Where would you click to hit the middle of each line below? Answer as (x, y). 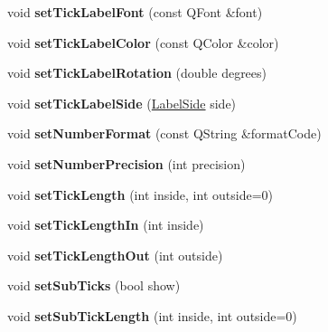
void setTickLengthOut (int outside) (115, 255)
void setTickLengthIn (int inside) (106, 225)
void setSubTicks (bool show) (94, 285)
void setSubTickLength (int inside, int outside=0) (152, 315)
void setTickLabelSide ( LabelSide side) (122, 103)
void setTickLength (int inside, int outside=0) (140, 194)
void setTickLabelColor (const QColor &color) (143, 42)
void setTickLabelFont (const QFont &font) (135, 12)
